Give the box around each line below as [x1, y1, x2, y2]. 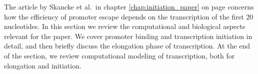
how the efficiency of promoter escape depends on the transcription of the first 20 [4, 11, 253, 21]
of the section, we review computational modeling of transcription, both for [4, 50, 235, 60]
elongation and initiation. [4, 60, 81, 70]
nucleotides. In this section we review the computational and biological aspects [4, 21, 245, 31]
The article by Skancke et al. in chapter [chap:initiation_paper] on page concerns [4, 1, 254, 11]
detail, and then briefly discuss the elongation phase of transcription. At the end [4, 40, 250, 51]
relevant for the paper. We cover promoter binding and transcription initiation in [4, 30, 252, 41]
